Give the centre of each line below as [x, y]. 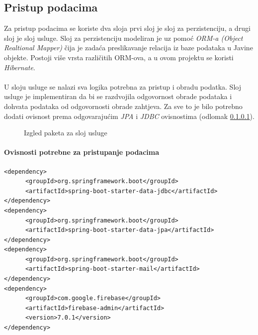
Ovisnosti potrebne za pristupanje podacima [82, 152]
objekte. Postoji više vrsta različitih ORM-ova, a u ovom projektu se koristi [119, 57]
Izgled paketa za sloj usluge [66, 133]
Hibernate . [20, 67]
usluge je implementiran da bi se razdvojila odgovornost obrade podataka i [118, 96]
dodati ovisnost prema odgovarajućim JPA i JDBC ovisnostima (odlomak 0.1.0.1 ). [129, 116]
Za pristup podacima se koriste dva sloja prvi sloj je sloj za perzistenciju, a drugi [127, 28]
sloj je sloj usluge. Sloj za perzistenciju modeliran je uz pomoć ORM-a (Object [124, 38]
